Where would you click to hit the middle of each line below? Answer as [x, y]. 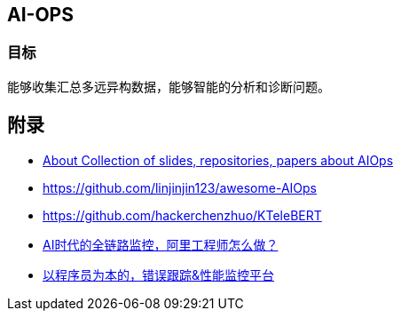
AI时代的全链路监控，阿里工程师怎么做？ [161, 244]
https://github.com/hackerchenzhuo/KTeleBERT [182, 215]
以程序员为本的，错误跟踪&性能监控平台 [159, 274]
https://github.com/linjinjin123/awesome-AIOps [180, 187]
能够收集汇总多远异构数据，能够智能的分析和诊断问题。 [169, 86]
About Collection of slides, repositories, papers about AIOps [218, 160]
